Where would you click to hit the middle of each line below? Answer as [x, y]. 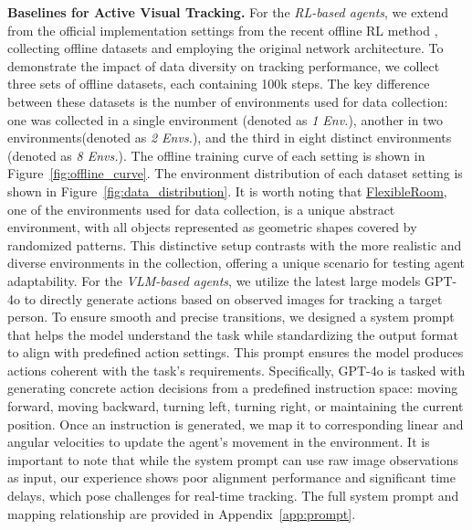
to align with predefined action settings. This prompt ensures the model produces [236, 352]
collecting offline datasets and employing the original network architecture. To [226, 48]
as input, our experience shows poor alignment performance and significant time [231, 477]
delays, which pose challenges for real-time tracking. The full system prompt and [233, 496]
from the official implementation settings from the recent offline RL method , [223, 30]
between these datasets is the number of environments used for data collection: [228, 101]
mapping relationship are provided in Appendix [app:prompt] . [182, 513]
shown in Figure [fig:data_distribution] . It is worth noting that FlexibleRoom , [227, 191]
